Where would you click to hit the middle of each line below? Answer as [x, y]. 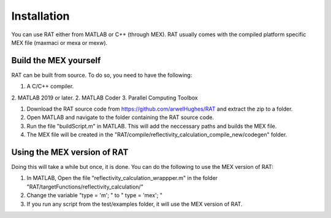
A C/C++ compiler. [50, 87]
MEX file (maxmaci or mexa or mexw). [59, 42]
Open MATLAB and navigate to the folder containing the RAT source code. [120, 117]
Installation [40, 16]
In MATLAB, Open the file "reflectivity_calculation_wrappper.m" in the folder [122, 178]
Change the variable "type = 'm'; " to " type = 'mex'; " [94, 195]
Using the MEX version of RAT [70, 152]
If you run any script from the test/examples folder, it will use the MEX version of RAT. [135, 204]
